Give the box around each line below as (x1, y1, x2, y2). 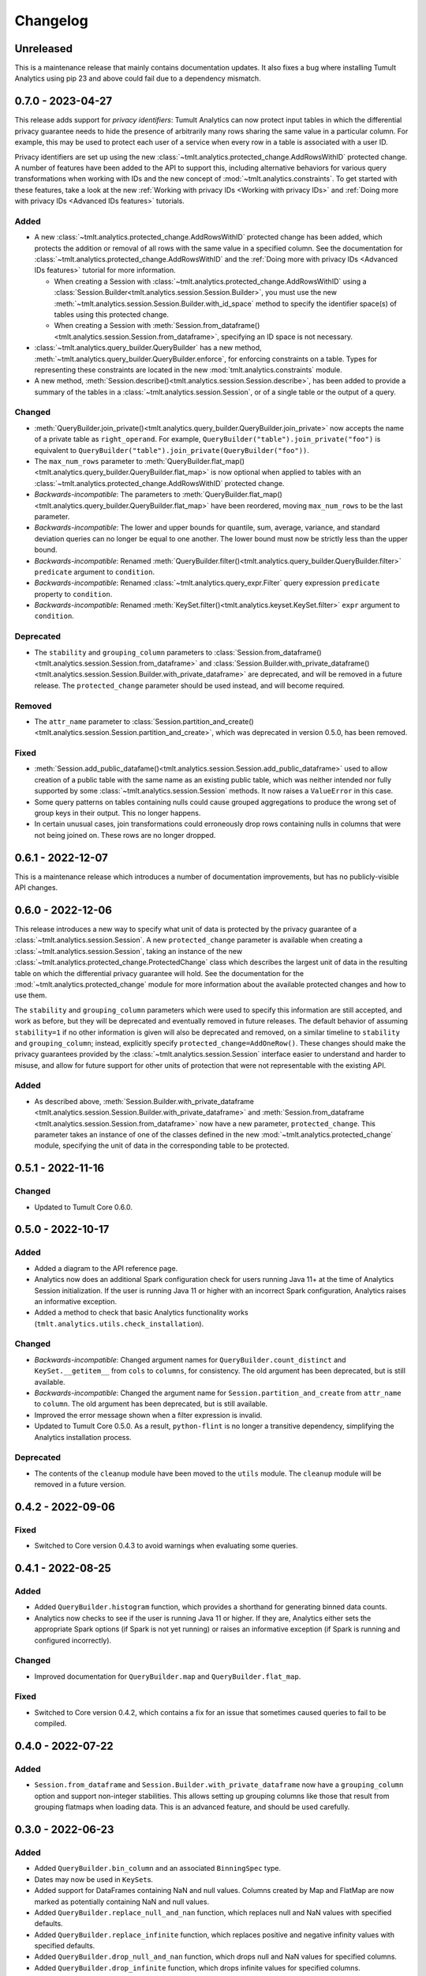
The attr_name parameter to (34, 716, 130, 726)
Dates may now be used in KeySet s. (34, 1874, 154, 1884)
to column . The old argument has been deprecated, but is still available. (34, 1399, 268, 1408)
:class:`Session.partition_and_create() (131, 716, 254, 726)
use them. (14, 990, 47, 1000)
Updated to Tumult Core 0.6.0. (34, 1202, 133, 1212)
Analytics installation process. (34, 1432, 132, 1442)
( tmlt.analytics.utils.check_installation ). (34, 1318, 204, 1328)
